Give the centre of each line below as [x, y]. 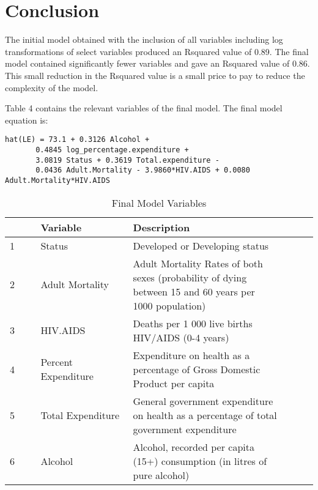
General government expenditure [203, 401]
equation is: [27, 120]
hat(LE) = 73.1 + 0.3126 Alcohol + [77, 140]
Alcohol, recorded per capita [194, 447]
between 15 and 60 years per [194, 291]
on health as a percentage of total [205, 415]
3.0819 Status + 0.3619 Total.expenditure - [128, 160]
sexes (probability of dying [190, 277]
